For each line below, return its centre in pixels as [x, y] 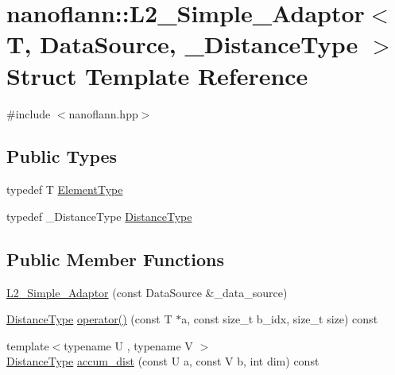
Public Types [62, 156]
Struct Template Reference [157, 75]
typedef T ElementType [65, 189]
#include [29, 113]
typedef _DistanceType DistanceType [99, 216]
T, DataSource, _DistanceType [182, 44]
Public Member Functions [115, 259]
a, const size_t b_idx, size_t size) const [280, 319]
